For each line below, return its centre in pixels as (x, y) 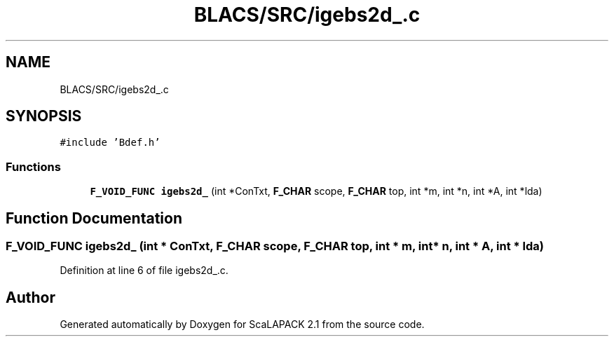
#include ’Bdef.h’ (110, 143)
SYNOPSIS (44, 116)
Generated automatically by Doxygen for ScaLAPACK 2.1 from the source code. (242, 324)
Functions (33, 166)
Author (30, 297)
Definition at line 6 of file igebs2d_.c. (144, 271)
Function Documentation (94, 218)
